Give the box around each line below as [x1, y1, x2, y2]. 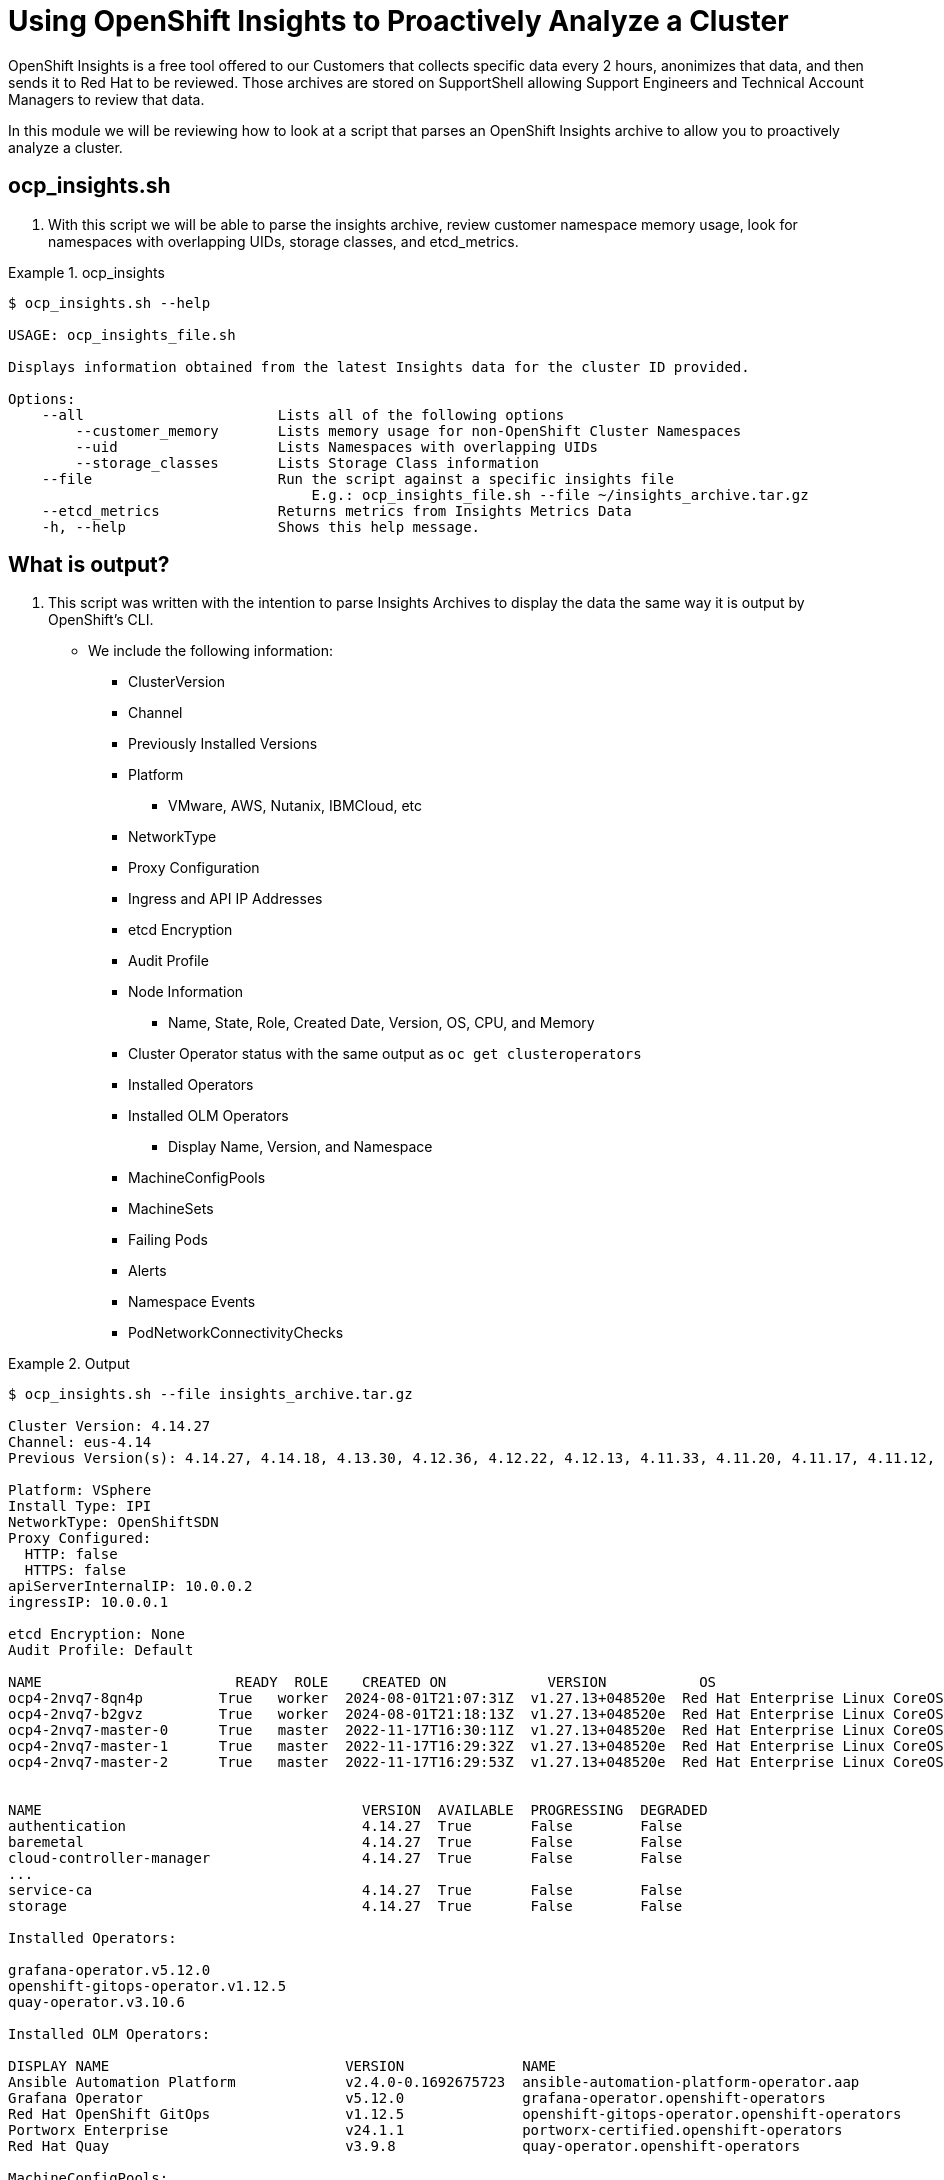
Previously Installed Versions [128, 735, 318, 753]
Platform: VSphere [8, 1482, 152, 1499]
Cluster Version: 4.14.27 [8, 1418, 211, 1435]
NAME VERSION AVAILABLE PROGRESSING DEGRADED [8, 1802, 708, 1819]
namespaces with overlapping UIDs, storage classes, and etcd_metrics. [48, 232, 519, 250]
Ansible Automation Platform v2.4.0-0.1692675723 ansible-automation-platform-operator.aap [8, 2074, 860, 2091]
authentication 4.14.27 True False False [8, 1818, 683, 1835]
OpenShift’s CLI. [48, 611, 154, 629]
